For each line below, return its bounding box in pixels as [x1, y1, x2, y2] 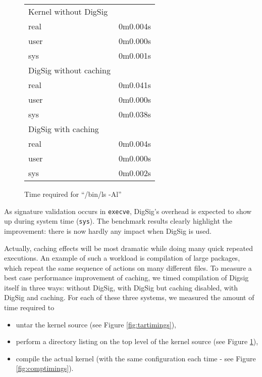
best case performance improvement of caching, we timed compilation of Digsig [4, 272, 249, 283]
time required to [4, 302, 55, 313]
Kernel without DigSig [28, 6, 108, 17]
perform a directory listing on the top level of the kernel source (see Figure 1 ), [16, 336, 258, 347]
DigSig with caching [28, 123, 99, 135]
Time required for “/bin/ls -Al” [24, 189, 122, 199]
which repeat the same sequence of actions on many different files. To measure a [4, 262, 252, 273]
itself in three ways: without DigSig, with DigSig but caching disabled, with [4, 282, 238, 292]
